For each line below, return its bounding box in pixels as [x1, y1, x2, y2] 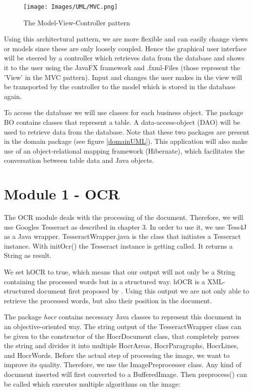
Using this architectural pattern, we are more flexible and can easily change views [4, 34, 248, 44]
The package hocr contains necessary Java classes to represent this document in [4, 312, 241, 322]
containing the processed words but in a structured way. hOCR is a [4, 276, 205, 286]
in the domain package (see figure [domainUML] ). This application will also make [4, 136, 248, 146]
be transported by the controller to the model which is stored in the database [4, 81, 235, 92]
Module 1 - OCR [4, 184, 120, 204]
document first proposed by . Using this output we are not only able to [37, 286, 250, 296]
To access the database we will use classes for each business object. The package [4, 107, 243, 118]
